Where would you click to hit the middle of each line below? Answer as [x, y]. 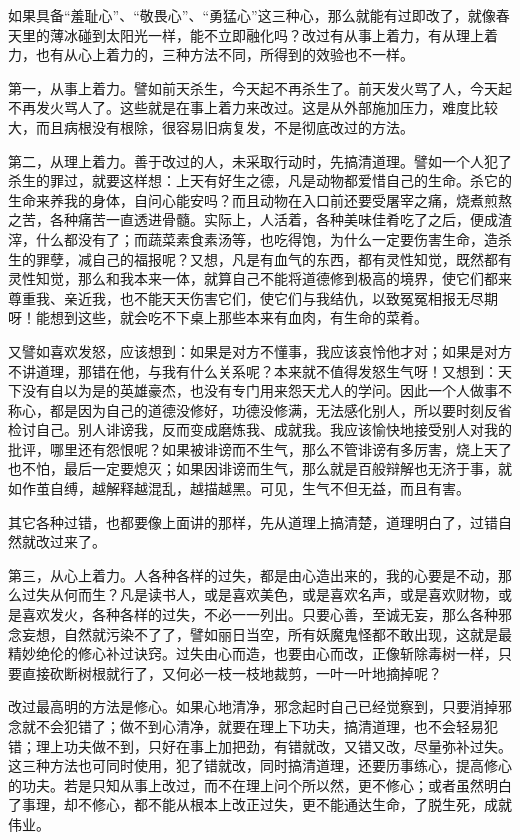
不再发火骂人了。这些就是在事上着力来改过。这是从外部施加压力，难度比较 [253, 107]
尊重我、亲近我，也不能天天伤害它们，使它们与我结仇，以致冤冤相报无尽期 [253, 297]
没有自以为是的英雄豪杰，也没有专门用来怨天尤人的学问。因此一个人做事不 [266, 390]
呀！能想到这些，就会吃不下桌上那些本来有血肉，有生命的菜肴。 [218, 317]
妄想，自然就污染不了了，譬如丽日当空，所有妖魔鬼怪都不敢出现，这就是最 [266, 633]
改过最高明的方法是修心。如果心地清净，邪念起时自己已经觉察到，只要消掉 [253, 706]
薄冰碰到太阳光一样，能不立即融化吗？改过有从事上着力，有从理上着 [273, 34]
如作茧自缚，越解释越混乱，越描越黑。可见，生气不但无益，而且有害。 [239, 488]
